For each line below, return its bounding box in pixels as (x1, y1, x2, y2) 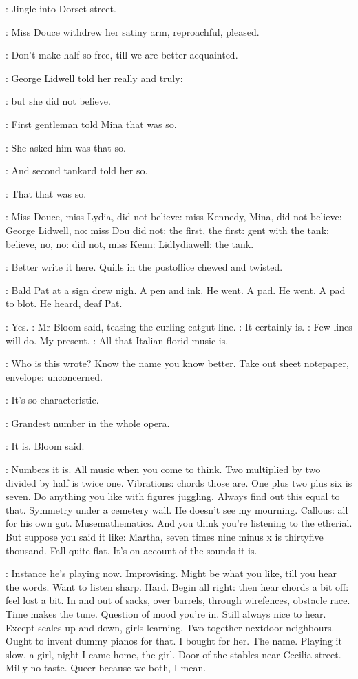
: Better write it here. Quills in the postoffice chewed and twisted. (6, 260, 283, 274)
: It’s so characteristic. (6, 393, 99, 407)
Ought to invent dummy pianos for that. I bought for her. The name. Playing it (6, 634, 342, 648)
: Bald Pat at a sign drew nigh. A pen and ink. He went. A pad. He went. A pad (6, 282, 346, 297)
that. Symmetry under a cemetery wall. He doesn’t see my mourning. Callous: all (6, 502, 348, 516)
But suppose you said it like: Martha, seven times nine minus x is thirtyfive (6, 530, 324, 544)
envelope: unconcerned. (6, 369, 103, 384)
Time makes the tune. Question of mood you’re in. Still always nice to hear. (6, 607, 326, 620)
